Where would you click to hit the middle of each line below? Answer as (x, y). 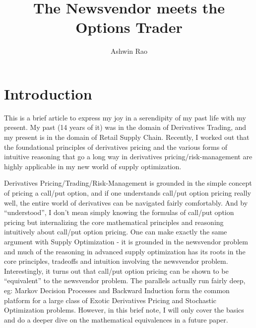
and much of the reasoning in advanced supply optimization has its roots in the (125, 251)
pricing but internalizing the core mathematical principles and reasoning (114, 222)
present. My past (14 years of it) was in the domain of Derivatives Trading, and (125, 127)
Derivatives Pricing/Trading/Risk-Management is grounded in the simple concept (128, 183)
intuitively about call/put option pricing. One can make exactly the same (116, 232)
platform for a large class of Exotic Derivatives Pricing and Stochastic (110, 300)
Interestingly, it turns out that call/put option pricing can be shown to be (116, 271)
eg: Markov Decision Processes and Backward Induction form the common (117, 290)
